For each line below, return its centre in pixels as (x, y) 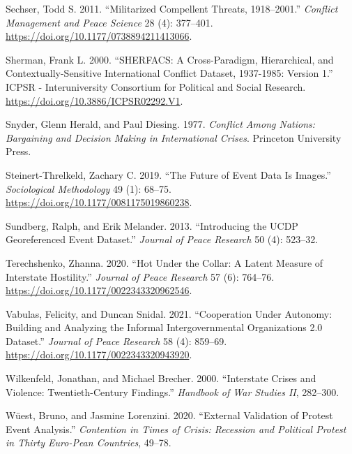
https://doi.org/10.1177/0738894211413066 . (99, 36)
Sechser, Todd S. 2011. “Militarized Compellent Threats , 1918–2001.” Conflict (172, 8)
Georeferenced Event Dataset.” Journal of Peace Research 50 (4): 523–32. (162, 239)
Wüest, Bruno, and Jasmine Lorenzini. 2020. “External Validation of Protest (169, 415)
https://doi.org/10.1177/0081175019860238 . (99, 202)
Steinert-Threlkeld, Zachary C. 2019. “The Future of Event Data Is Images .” (168, 174)
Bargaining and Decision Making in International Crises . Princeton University (174, 137)
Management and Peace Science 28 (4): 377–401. (109, 22)
